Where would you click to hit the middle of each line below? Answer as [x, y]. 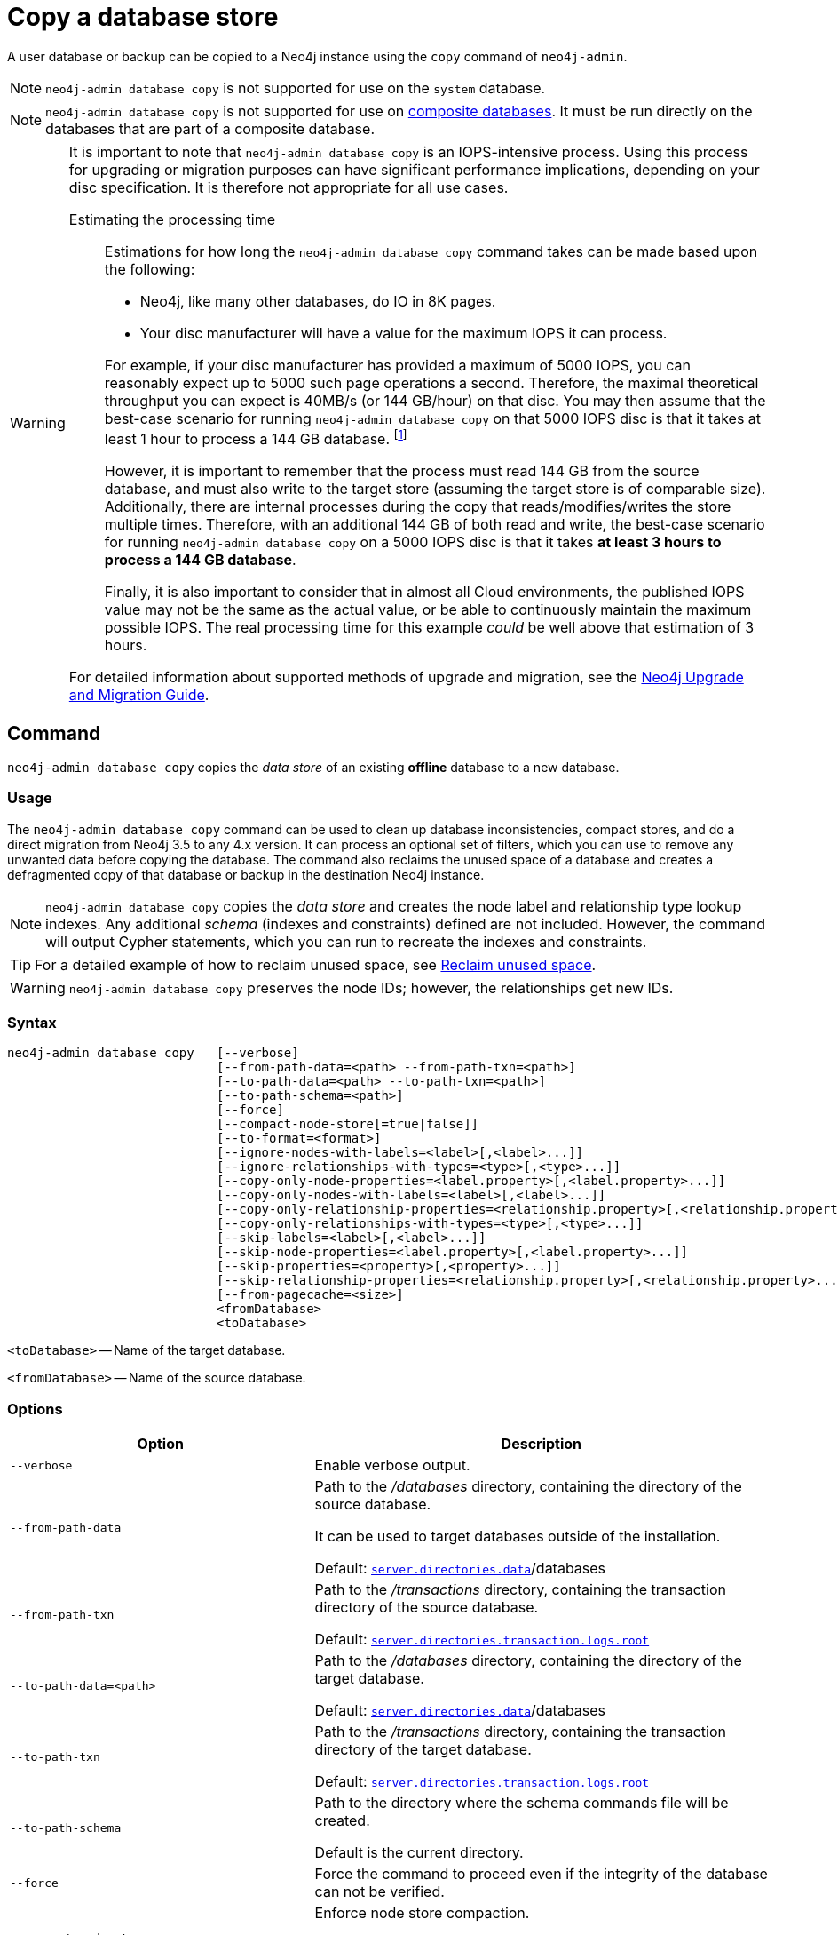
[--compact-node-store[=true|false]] [348, 1124]
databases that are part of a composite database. [210, 128]
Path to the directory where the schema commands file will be [522, 1803]
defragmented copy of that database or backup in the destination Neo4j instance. [246, 874]
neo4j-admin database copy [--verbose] [153, 1053]
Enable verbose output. [392, 1465]
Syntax [32, 1023]
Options [35, 1409]
